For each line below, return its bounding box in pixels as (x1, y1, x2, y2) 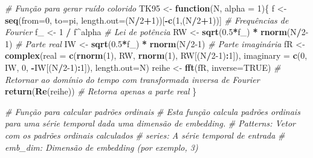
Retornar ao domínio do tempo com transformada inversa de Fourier (5, 73, 260, 85)
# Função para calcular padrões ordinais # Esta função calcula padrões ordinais (5, 105, 300, 117)
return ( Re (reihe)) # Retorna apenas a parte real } (5, 85, 197, 97)
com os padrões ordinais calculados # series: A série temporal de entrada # (5, 128, 285, 141)
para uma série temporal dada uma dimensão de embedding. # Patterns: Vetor (5, 117, 295, 130)
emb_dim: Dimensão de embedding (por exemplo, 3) (5, 140, 198, 153)
